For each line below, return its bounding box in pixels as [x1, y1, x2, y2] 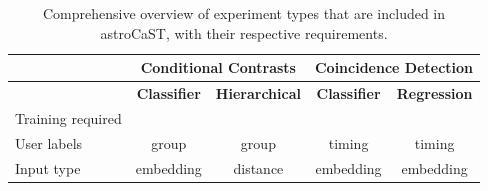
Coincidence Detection [314, 57, 474, 78]
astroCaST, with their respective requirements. [100, 22, 388, 43]
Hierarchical [215, 83, 301, 104]
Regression [396, 83, 473, 104]
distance [233, 157, 284, 178]
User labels [15, 132, 83, 153]
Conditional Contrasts [140, 57, 296, 78]
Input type [15, 157, 81, 178]
